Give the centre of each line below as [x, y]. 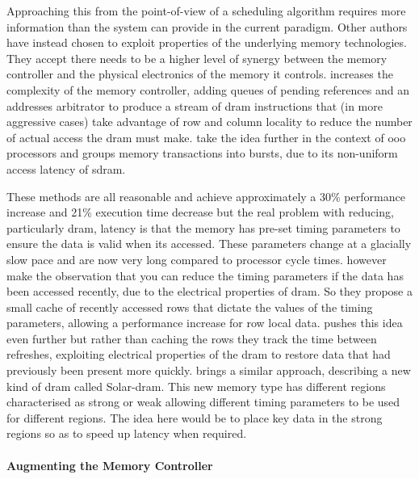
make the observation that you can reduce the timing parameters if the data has [205, 275]
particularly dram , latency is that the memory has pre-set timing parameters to [203, 227]
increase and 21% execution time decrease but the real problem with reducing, [200, 212]
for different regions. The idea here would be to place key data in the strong [195, 417]
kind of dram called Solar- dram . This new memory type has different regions [196, 386]
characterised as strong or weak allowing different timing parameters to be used [203, 402]
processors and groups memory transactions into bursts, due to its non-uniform [202, 153]
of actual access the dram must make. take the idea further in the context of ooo [206, 137]
